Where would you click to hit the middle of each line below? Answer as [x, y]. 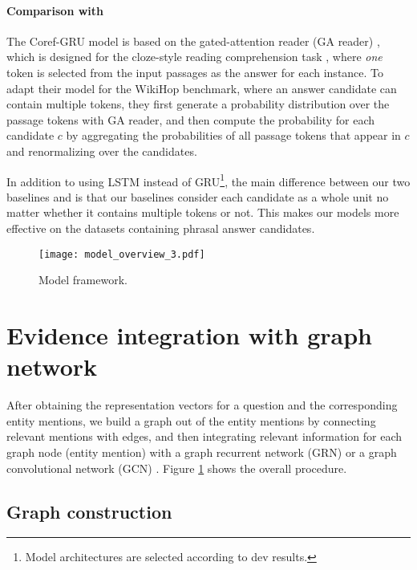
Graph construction [89, 511]
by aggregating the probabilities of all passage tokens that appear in [233, 135]
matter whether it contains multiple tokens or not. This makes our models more [203, 212]
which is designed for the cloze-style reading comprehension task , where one [194, 57]
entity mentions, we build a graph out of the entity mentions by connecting [191, 420]
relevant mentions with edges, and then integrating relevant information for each [204, 436]
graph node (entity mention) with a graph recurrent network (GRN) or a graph [202, 452]
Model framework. [83, 280]
